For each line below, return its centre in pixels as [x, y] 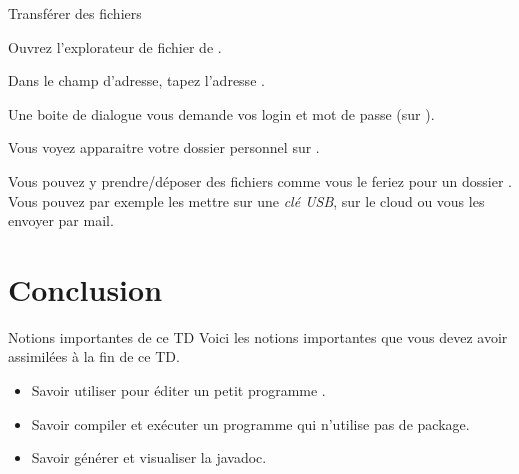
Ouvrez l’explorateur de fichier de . [115, 46]
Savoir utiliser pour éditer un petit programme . [178, 390]
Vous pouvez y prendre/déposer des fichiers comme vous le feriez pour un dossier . [260, 180]
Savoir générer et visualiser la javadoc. [149, 457]
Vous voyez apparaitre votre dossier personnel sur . [164, 147]
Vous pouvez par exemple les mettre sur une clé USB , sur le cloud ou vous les [246, 200]
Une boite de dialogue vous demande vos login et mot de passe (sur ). [221, 113]
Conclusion [85, 288]
